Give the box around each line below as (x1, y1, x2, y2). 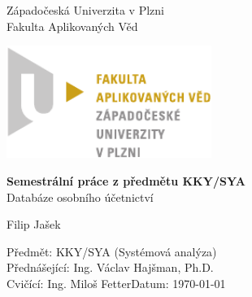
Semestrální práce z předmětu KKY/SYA (7, 173, 245, 189)
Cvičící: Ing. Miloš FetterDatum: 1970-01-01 (7, 274, 226, 291)
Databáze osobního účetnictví (7, 188, 154, 205)
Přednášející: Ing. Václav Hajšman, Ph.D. (7, 259, 214, 276)
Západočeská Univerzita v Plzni (7, 2, 164, 18)
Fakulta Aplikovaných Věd (7, 17, 138, 34)
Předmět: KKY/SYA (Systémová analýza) (7, 242, 217, 260)
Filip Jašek (7, 216, 61, 233)
